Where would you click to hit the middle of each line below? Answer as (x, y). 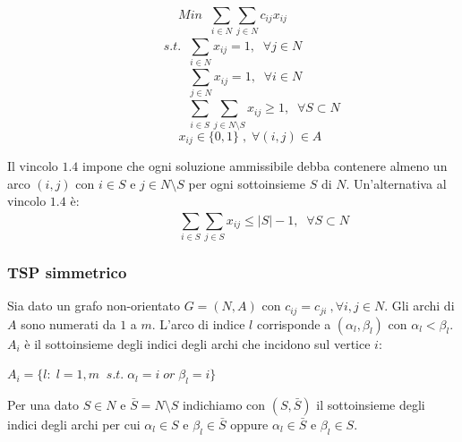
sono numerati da (68, 323)
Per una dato (43, 404)
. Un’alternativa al (396, 183)
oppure (249, 424)
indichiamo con (224, 404)
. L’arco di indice (198, 323)
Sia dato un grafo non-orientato (94, 306)
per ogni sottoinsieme (247, 183)
